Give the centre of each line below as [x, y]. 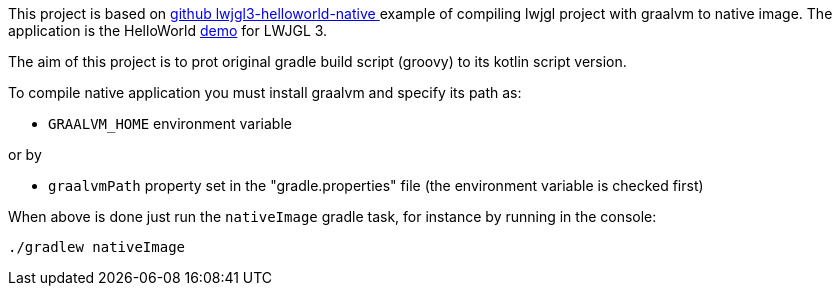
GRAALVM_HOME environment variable [170, 123]
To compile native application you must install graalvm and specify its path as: [265, 92]
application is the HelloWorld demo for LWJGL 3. [168, 30]
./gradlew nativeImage [97, 247]
